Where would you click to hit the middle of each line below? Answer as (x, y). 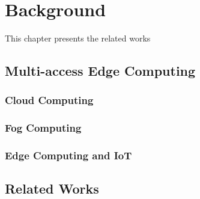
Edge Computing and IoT (68, 155)
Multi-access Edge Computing (100, 71)
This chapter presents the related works (78, 38)
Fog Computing (43, 128)
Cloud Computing (49, 100)
